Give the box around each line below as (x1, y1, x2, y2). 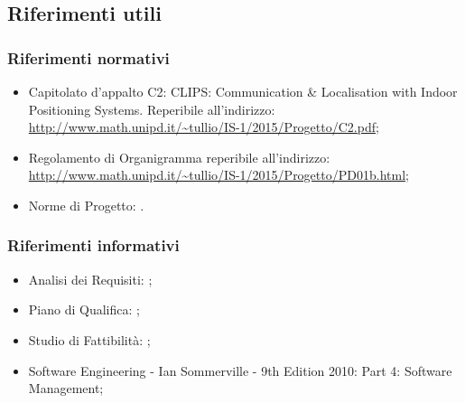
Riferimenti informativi (7, 234, 180, 257)
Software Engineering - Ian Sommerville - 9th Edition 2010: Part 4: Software (28, 361, 452, 380)
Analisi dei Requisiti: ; (28, 269, 153, 288)
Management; (28, 379, 104, 398)
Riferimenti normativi (7, 46, 170, 69)
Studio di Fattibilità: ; (28, 330, 151, 349)
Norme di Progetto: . (28, 195, 144, 214)
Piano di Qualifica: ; (28, 300, 140, 319)
